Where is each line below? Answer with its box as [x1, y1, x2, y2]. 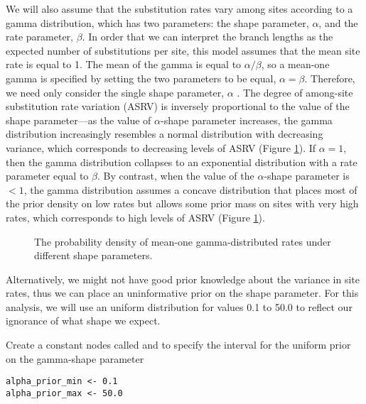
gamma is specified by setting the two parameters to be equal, [6, 70, 276, 85]
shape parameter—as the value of [6, 112, 151, 127]
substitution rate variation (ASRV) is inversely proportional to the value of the [6, 99, 350, 114]
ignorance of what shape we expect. [6, 313, 161, 328]
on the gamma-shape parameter [6, 351, 144, 366]
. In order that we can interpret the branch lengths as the [82, 29, 333, 44]
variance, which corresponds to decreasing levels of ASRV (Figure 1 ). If [6, 140, 316, 155]
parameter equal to [6, 168, 89, 183]
